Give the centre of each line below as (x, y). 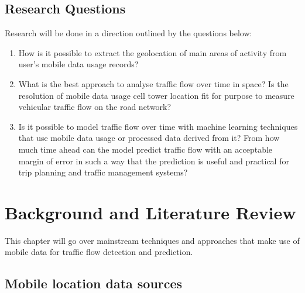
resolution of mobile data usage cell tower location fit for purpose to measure (156, 95)
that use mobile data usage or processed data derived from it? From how (149, 138)
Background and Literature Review (150, 212)
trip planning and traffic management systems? (103, 172)
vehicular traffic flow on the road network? (95, 107)
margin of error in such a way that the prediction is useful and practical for (154, 161)
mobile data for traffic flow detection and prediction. (99, 252)
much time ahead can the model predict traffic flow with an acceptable (145, 149)
